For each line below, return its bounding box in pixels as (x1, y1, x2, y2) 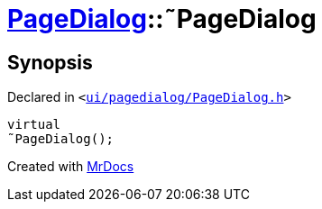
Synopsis (7, 50, 93, 74)
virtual (7, 117, 61, 132)
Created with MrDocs (7, 159, 134, 175)
